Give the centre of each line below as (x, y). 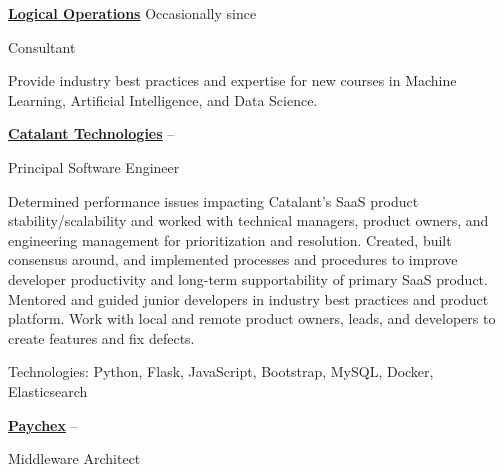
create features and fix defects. (101, 337)
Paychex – (43, 424)
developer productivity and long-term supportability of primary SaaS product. (248, 278)
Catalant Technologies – (91, 133)
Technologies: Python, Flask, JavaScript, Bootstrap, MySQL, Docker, (221, 371)
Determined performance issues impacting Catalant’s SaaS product (213, 200)
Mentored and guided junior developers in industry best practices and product (248, 298)
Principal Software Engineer (94, 166)
